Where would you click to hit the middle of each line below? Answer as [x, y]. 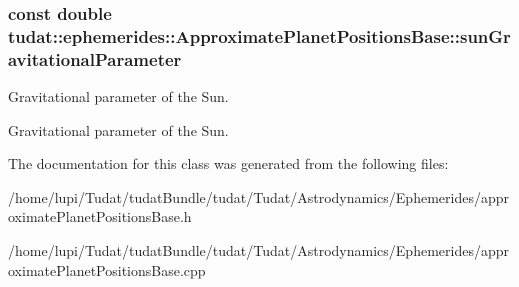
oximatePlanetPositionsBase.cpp [107, 269]
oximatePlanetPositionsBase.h [100, 216]
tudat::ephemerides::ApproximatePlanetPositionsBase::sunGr [259, 35]
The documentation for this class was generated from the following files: [228, 163]
